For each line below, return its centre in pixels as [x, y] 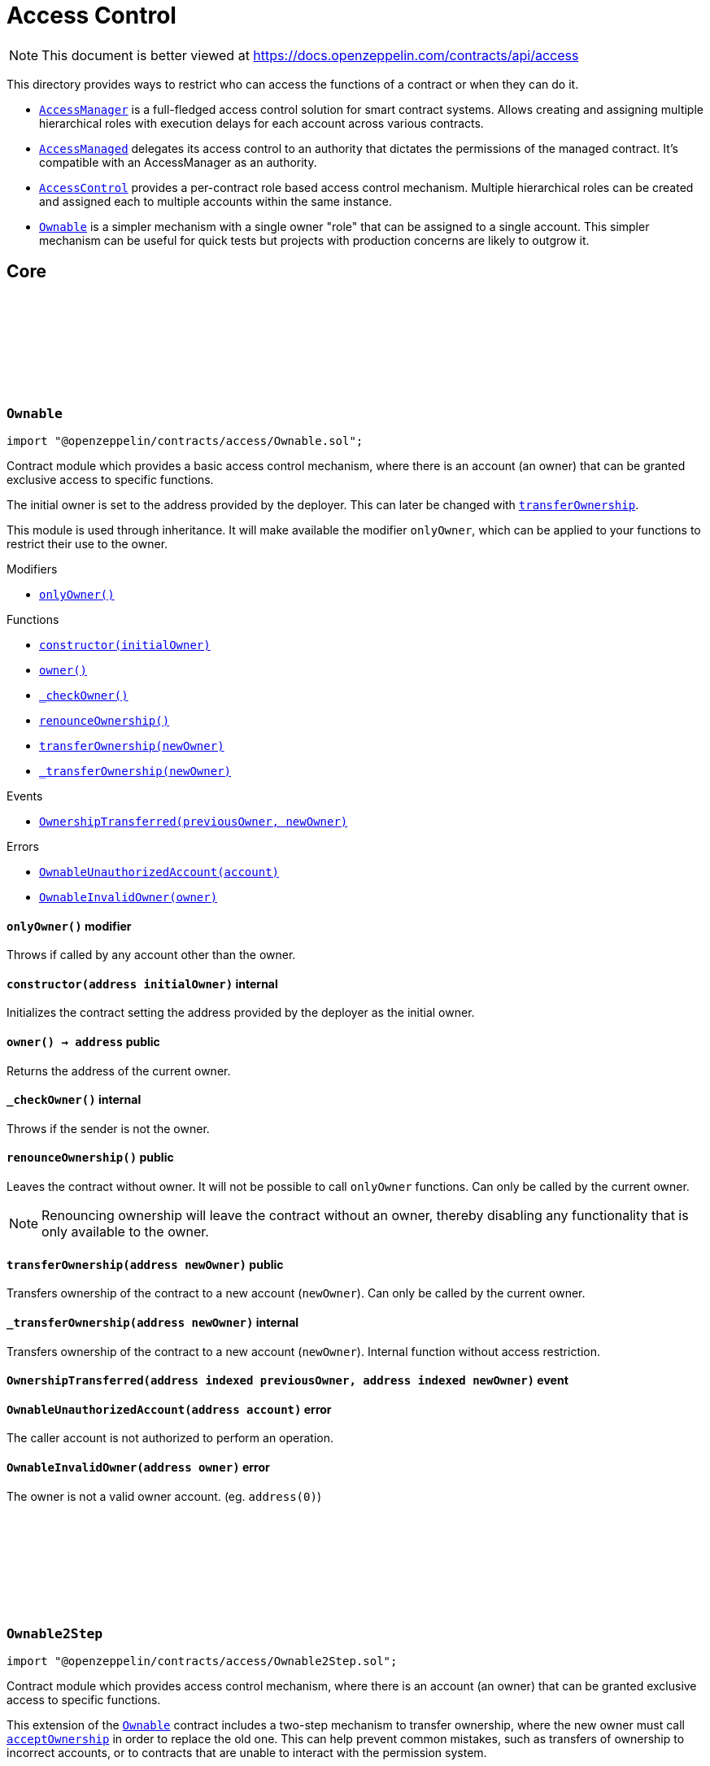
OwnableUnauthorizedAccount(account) [159, 872]
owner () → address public [83, 1042]
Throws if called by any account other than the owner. [151, 955]
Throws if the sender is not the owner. [108, 1128]
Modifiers [32, 569]
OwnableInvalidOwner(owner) [128, 897]
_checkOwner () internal [74, 1100]
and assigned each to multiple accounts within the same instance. [216, 201]
